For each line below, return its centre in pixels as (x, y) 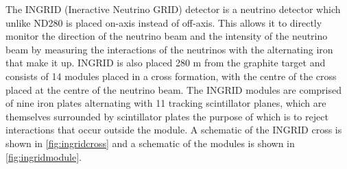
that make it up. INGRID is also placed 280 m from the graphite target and (166, 63)
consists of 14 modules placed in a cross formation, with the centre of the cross (171, 76)
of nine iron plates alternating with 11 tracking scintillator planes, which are (166, 103)
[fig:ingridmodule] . (44, 156)
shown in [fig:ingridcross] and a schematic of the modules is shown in (150, 143)
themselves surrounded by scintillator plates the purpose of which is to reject (167, 116)
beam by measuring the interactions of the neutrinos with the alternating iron (169, 49)
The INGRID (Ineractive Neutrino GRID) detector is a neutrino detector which (173, 9)
